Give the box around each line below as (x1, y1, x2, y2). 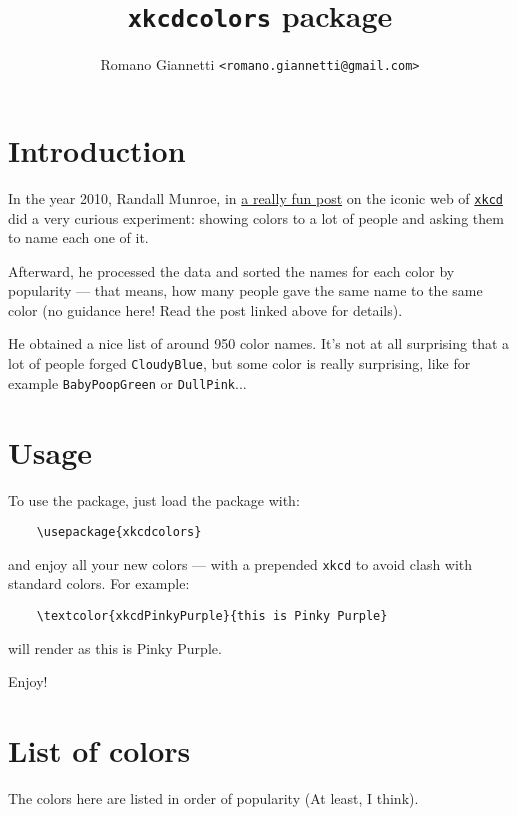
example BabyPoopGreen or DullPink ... (8, 372, 247, 393)
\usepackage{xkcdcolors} (36, 525, 202, 540)
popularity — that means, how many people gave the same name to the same (8, 280, 483, 301)
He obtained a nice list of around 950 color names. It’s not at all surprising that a (8, 333, 510, 354)
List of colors (8, 730, 191, 771)
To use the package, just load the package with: (8, 489, 300, 510)
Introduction (8, 129, 186, 170)
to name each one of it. (8, 227, 149, 248)
